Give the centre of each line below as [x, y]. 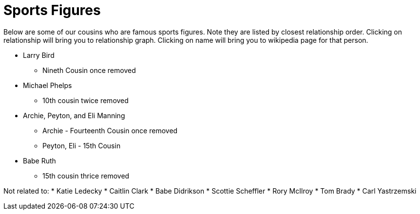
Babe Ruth [39, 160]
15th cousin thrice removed [86, 176]
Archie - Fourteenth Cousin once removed [110, 130]
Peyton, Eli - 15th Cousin [82, 145]
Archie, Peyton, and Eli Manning [74, 115]
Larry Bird [39, 55]
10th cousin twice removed [86, 100]
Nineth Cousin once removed [89, 70]
